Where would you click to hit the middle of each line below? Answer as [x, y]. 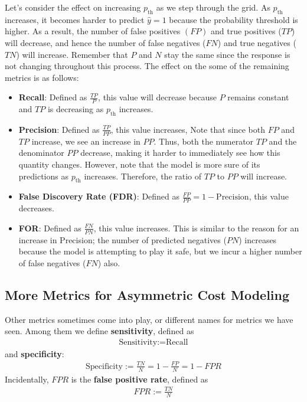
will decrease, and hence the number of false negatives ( [105, 42]
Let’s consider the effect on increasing [73, 7]
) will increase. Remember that [72, 54]
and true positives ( [246, 31]
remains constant [258, 97]
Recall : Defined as [53, 97]
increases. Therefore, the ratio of [143, 176]
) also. [109, 262]
